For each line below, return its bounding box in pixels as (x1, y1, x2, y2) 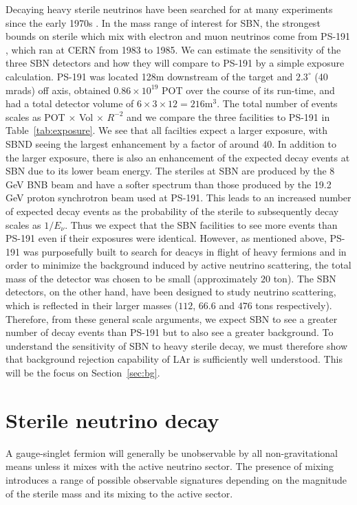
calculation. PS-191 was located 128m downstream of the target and (6, 69, 293, 83)
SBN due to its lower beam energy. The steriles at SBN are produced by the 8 (6, 164, 335, 178)
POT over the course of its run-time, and (162, 82, 335, 97)
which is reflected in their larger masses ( (6, 298, 179, 313)
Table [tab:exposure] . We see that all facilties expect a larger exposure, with (6, 123, 327, 137)
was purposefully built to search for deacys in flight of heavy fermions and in (23, 244, 347, 258)
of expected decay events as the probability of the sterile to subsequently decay (6, 203, 339, 218)
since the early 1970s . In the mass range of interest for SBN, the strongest (6, 15, 321, 30)
